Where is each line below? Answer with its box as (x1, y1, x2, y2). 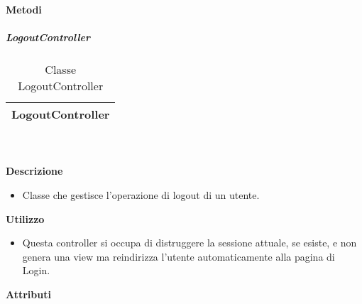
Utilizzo (6, 211, 45, 226)
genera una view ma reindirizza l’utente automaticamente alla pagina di (22, 249, 335, 264)
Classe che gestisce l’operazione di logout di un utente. (22, 187, 260, 202)
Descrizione (6, 163, 63, 178)
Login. (22, 263, 50, 278)
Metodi (6, 2, 42, 16)
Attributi (6, 286, 51, 301)
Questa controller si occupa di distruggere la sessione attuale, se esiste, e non (22, 235, 357, 250)
